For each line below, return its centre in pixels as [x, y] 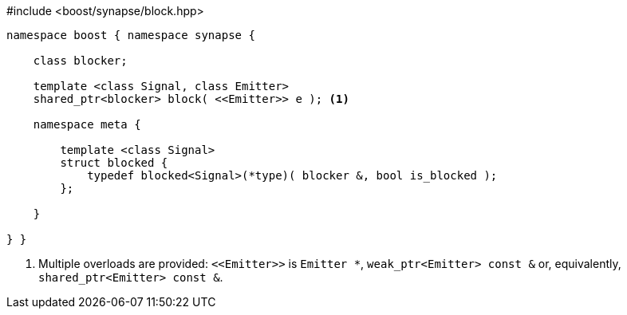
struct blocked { [114, 163]
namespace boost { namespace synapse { [131, 35]
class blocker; [80, 61]
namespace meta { [87, 124]
